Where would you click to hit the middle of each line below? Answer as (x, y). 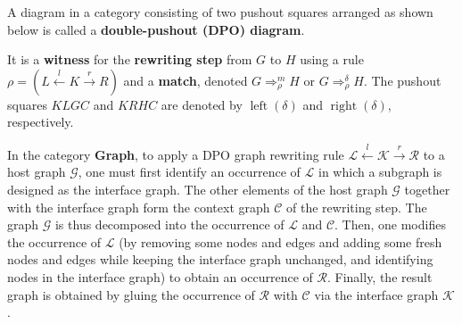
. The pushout (402, 80)
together (427, 189)
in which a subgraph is (380, 172)
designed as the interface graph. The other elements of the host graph (198, 189)
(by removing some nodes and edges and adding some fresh (280, 241)
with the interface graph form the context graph (139, 207)
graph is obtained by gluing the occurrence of (131, 294)
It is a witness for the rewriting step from (130, 59)
